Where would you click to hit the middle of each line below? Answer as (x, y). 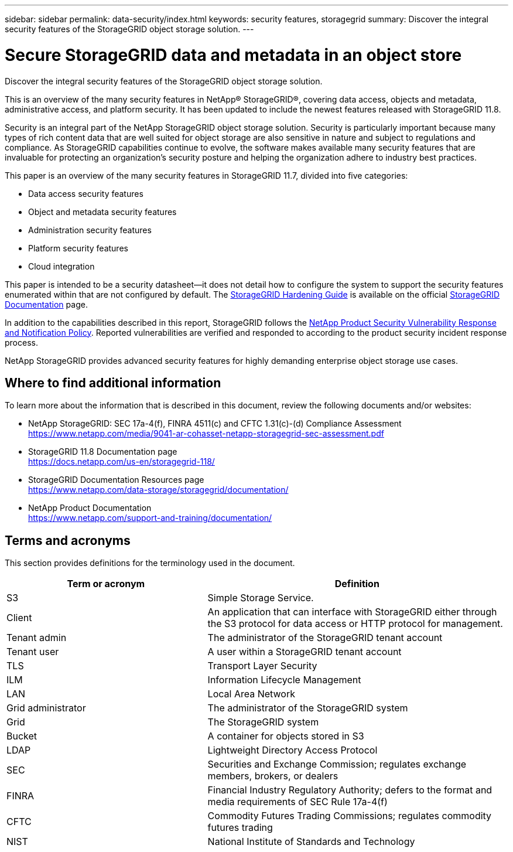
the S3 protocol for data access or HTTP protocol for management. (355, 624)
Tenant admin (37, 638)
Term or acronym (106, 584)
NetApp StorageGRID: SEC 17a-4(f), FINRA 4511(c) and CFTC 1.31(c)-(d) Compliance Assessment (215, 424)
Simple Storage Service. (261, 598)
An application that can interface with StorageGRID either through (352, 612)
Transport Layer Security (262, 666)
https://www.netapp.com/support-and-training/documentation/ (150, 518)
